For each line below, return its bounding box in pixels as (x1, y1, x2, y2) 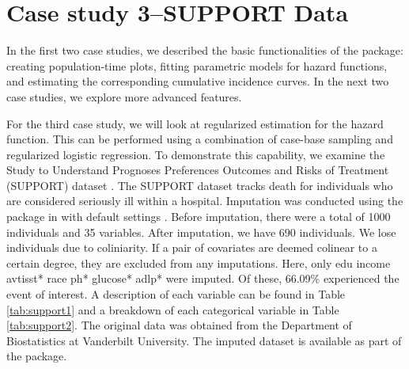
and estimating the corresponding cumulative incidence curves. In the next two (6, 73, 389, 89)
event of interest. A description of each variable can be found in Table (6, 286, 346, 302)
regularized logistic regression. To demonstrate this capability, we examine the (6, 146, 385, 162)
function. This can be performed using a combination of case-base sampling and (6, 131, 393, 147)
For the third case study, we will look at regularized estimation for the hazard (6, 115, 384, 131)
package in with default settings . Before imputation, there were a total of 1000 (6, 208, 391, 225)
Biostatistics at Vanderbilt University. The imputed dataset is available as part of (6, 332, 402, 348)
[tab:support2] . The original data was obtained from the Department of (6, 317, 352, 333)
